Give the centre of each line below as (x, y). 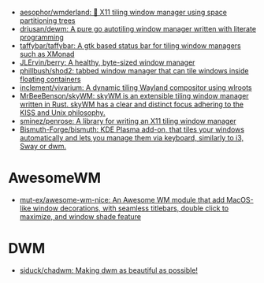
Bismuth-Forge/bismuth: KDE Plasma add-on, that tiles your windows (132, 129)
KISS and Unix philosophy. (62, 113)
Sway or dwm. (43, 146)
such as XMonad (47, 54)
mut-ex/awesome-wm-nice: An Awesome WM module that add (122, 199)
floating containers (50, 79)
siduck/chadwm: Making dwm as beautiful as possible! (109, 270)
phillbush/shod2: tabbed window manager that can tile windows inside (134, 71)
